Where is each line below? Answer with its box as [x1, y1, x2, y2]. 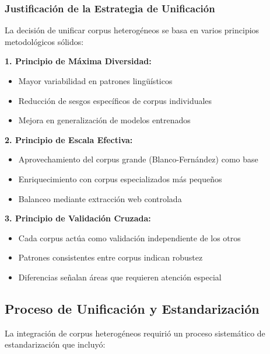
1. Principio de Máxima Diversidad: [5, 55, 152, 67]
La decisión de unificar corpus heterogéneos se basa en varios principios [5, 24, 260, 36]
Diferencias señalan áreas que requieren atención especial [18, 270, 222, 283]
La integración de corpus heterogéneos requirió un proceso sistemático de [5, 327, 265, 339]
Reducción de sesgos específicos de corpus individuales [18, 94, 212, 106]
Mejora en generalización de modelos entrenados [18, 114, 191, 126]
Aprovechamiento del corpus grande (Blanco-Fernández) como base [18, 153, 258, 165]
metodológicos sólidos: [5, 35, 84, 47]
